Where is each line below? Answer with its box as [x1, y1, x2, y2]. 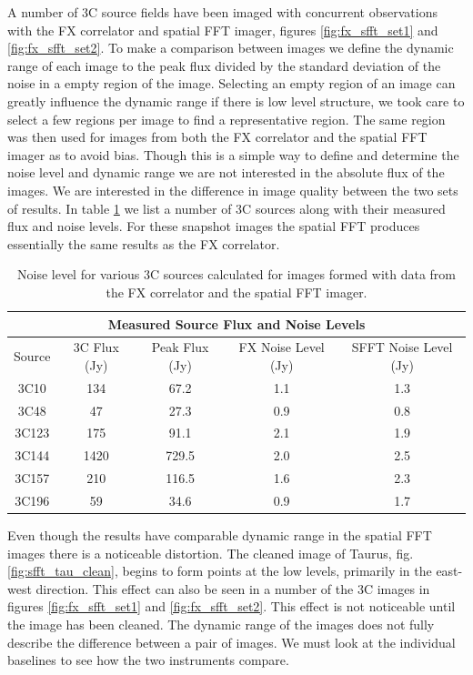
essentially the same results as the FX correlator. [7, 234, 280, 253]
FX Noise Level [238, 337, 325, 357]
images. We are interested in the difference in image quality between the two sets [7, 180, 458, 199]
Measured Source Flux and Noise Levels [107, 314, 366, 333]
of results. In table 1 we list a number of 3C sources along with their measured [7, 198, 446, 217]
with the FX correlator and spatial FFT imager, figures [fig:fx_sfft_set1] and [7, 20, 438, 39]
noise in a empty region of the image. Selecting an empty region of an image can [7, 74, 456, 93]
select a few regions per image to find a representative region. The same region [7, 109, 446, 128]
